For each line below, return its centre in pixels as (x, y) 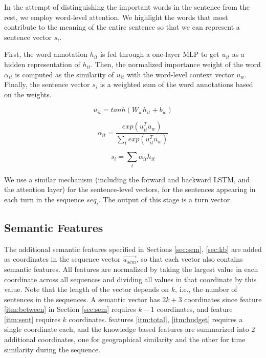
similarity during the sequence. (52, 349)
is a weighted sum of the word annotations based (176, 84)
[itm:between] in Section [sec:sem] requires (70, 309)
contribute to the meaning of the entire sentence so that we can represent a (122, 27)
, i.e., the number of (206, 289)
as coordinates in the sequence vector (62, 259)
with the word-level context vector (180, 74)
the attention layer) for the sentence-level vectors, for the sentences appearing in (130, 189)
